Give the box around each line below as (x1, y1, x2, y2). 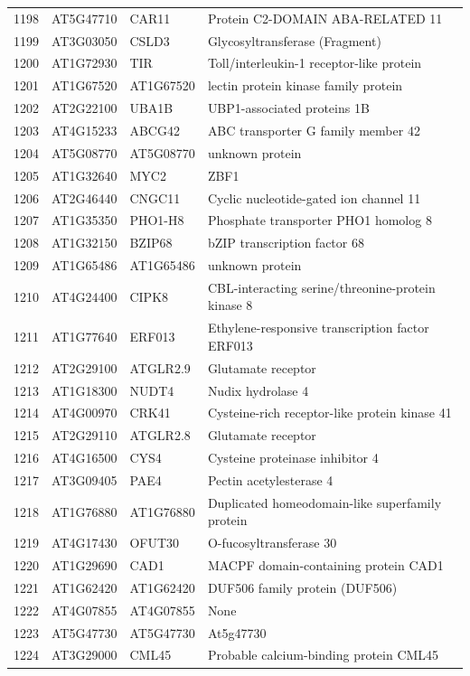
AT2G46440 (52, 188, 117, 207)
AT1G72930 (52, 53, 117, 72)
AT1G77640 (52, 327, 117, 346)
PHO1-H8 (129, 211, 184, 230)
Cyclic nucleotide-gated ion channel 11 (207, 188, 421, 207)
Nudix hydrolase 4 (207, 380, 309, 399)
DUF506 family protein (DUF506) (207, 577, 398, 596)
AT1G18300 (52, 380, 117, 399)
